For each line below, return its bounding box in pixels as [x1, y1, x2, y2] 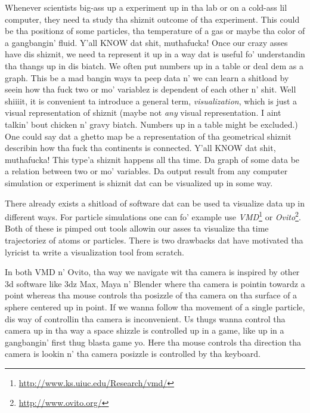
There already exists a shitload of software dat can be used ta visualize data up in [5, 196, 305, 209]
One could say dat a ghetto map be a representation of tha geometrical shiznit [5, 130, 292, 142]
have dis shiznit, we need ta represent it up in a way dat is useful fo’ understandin [5, 48, 305, 60]
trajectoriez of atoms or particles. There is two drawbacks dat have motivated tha [5, 233, 303, 246]
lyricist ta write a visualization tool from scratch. [5, 245, 184, 258]
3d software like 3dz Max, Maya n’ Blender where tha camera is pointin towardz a [5, 277, 305, 289]
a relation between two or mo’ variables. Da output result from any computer [5, 165, 288, 177]
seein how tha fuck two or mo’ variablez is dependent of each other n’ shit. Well [5, 83, 296, 95]
